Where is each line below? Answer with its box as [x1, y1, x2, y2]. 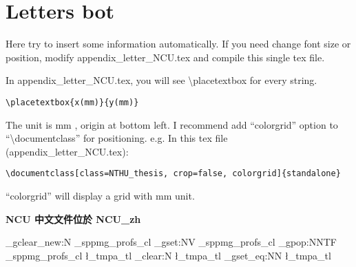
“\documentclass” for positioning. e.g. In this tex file [6, 131, 228, 145]
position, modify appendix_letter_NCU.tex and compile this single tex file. [6, 50, 325, 64]
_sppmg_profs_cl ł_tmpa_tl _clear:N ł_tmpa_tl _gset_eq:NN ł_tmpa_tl [6, 248, 331, 262]
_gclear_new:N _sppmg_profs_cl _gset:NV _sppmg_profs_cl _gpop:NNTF [6, 235, 337, 249]
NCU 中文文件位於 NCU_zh [6, 211, 141, 226]
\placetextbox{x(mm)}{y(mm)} [6, 97, 139, 107]
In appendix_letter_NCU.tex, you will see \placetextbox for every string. [6, 73, 317, 87]
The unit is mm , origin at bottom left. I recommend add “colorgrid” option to [6, 117, 338, 131]
